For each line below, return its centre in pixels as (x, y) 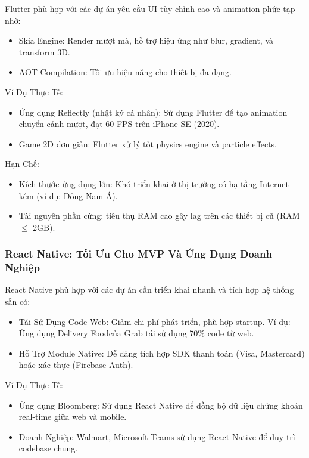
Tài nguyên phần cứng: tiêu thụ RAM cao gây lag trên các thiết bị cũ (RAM (159, 216)
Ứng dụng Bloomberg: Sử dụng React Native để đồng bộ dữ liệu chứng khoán (161, 405)
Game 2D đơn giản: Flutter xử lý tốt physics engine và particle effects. (148, 143)
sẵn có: (18, 301)
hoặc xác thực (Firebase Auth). (76, 365)
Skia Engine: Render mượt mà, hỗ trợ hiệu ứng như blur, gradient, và (146, 40)
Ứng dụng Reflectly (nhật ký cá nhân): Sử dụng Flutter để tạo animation (153, 112)
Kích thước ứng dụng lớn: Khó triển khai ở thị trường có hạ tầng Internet (154, 183)
